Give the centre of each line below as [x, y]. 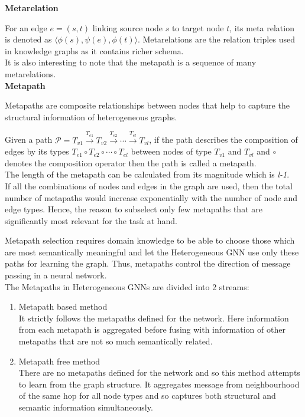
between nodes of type [171, 151]
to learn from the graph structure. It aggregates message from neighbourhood [159, 384]
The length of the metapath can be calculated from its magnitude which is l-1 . [147, 174]
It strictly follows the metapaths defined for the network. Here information [154, 318]
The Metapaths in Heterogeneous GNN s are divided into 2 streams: [127, 286]
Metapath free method [59, 361]
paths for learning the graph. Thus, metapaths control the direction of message [148, 263]
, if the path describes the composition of [223, 139]
